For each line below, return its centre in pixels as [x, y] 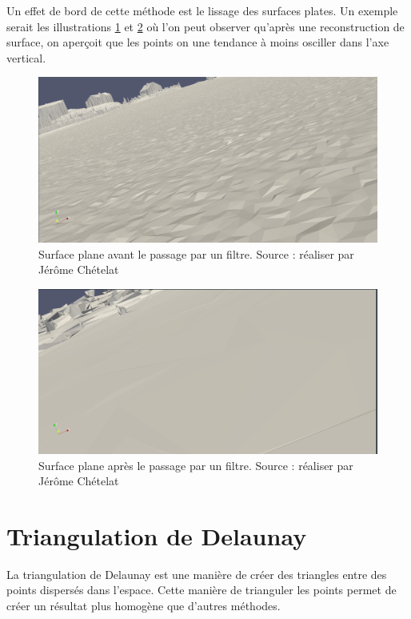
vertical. [26, 57]
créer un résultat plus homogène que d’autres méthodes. [144, 606]
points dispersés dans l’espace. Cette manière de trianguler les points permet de [202, 590]
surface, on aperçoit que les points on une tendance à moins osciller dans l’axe [198, 42]
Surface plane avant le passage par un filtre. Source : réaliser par [196, 253]
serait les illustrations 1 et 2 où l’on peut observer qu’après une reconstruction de [205, 26]
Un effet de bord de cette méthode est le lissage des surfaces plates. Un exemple [202, 10]
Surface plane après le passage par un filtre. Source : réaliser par [196, 465]
